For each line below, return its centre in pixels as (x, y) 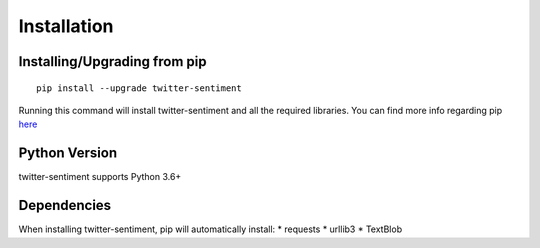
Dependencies (65, 205)
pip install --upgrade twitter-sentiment (139, 88)
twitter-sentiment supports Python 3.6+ (100, 177)
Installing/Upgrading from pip (112, 61)
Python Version (68, 153)
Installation (66, 26)
